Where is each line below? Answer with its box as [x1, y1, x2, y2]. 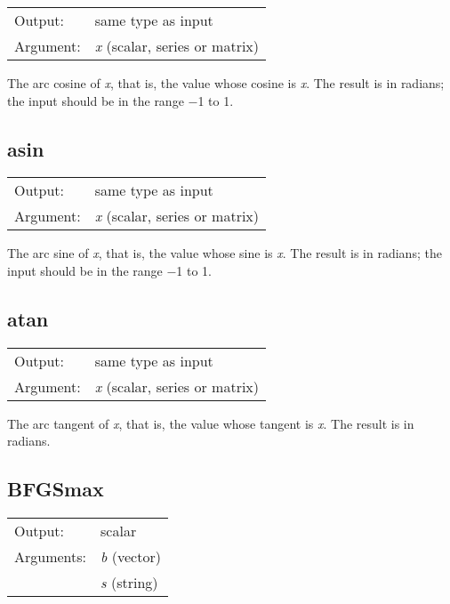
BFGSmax [7, 475, 104, 503]
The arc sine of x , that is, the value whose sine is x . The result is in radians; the [7, 244, 442, 262]
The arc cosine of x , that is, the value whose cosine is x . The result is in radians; [7, 74, 445, 92]
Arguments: [14, 546, 87, 568]
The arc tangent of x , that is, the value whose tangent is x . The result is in [7, 414, 414, 432]
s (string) [100, 572, 158, 593]
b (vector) [100, 546, 161, 568]
